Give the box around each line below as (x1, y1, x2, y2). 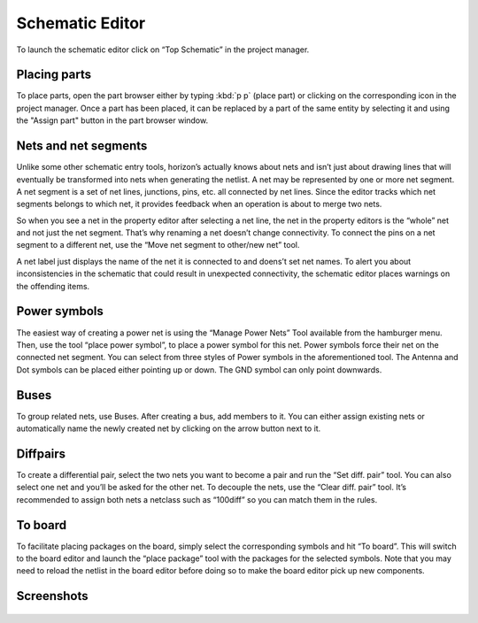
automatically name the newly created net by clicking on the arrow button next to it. (16, 423, 321, 434)
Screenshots (16, 588, 89, 604)
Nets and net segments (16, 138, 148, 154)
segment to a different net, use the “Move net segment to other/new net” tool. (16, 240, 300, 250)
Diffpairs (16, 446, 66, 461)
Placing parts (16, 67, 92, 82)
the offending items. (16, 281, 90, 291)
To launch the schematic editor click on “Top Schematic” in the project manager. (16, 44, 310, 55)
